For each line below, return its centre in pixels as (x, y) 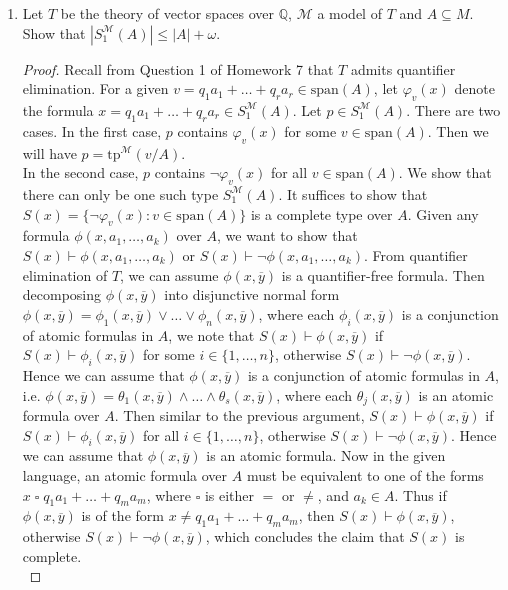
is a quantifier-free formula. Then (383, 274)
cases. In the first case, (92, 130)
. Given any (443, 213)
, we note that (211, 334)
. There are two (453, 109)
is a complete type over (321, 213)
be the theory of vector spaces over (167, 13)
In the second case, (80, 172)
